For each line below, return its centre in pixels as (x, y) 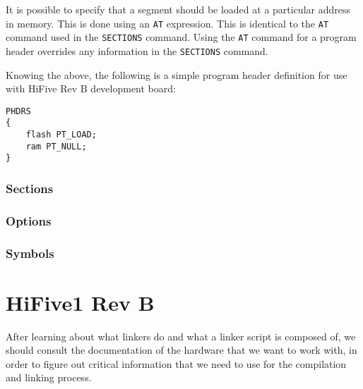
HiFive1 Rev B (80, 302)
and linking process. (49, 377)
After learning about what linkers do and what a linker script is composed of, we (181, 336)
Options (29, 220)
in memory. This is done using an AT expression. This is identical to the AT (167, 23)
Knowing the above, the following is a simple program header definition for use (177, 74)
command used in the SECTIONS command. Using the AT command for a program (181, 37)
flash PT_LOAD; (61, 135)
